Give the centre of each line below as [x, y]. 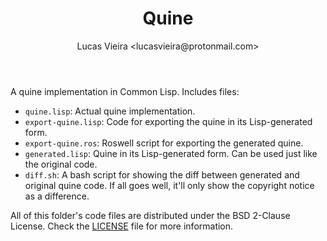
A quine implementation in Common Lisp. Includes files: [125, 91]
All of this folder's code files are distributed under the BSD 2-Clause [150, 215]
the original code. [61, 164]
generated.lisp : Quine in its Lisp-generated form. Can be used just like [171, 153]
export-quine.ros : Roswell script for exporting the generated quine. [164, 143]
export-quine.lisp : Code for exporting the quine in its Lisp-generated [168, 121]
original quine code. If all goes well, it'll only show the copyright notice [169, 185]
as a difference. [57, 196]
